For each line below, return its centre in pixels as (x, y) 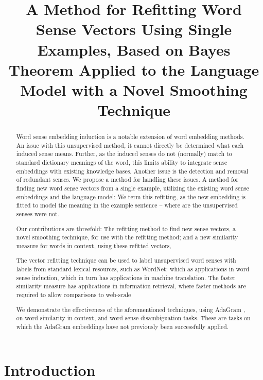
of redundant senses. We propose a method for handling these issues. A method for (127, 179)
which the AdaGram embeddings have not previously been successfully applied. (122, 326)
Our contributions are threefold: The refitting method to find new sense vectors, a (126, 228)
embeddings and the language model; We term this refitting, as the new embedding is (131, 196)
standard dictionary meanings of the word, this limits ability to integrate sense (122, 162)
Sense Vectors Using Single (134, 29)
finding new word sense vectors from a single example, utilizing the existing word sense (133, 188)
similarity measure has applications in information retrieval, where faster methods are (131, 286)
